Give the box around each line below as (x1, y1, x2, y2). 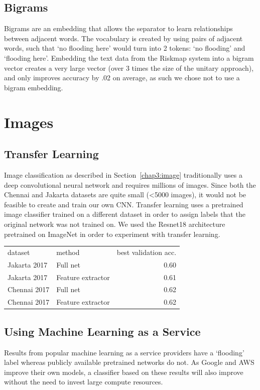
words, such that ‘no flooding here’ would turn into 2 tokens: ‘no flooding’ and (4, 43, 245, 53)
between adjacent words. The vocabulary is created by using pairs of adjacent (4, 33, 243, 43)
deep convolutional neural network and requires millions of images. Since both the (4, 179, 256, 190)
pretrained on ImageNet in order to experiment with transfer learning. (4, 228, 220, 239)
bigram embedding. (4, 82, 63, 92)
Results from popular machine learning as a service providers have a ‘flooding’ (4, 347, 244, 357)
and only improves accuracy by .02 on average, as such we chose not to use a (4, 72, 240, 83)
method (56, 246, 80, 257)
